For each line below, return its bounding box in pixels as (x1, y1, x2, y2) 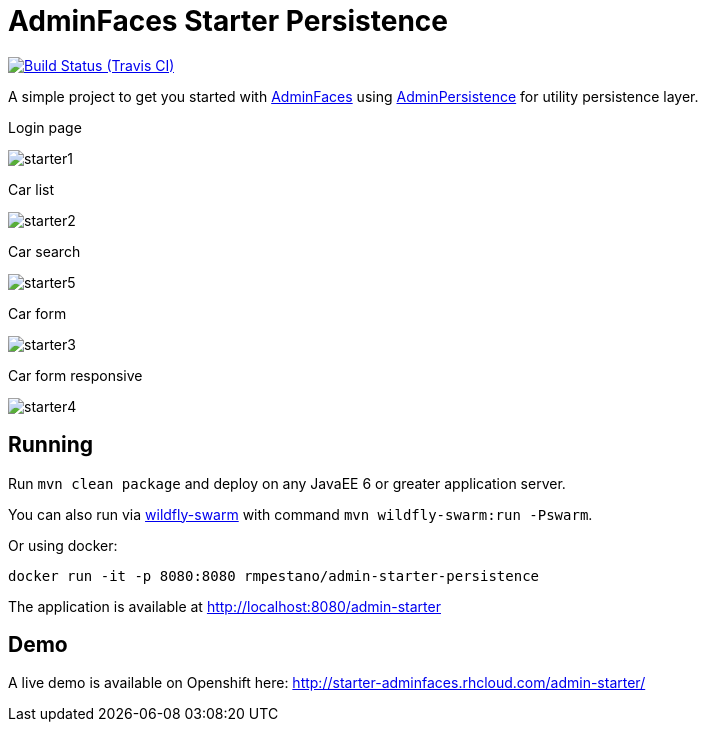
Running (8, 432, 94, 458)
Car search (8, 242, 81, 260)
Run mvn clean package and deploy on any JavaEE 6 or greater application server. (8, 474, 566, 492)
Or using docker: (8, 536, 118, 554)
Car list (8, 180, 55, 198)
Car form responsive (8, 366, 143, 384)
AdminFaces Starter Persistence (8, 4, 448, 38)
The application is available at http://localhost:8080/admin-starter (8, 597, 441, 615)
